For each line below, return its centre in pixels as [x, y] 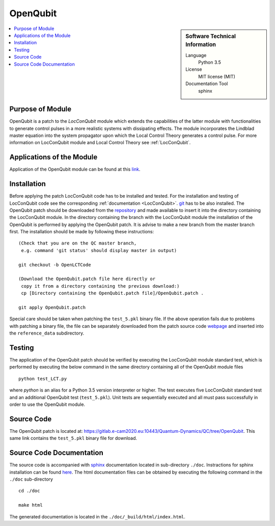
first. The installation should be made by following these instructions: [82, 232]
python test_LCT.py [43, 379]
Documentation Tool [207, 84]
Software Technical [211, 36]
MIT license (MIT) [217, 76]
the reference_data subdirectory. [47, 333]
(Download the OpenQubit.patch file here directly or [87, 279]
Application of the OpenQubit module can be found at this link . [75, 169]
